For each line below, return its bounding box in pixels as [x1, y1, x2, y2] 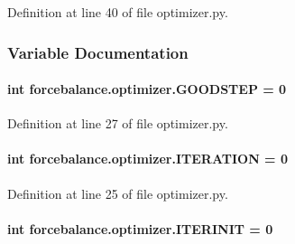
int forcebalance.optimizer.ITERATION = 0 [7, 149, 289, 168]
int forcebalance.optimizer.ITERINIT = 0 [7, 219, 273, 238]
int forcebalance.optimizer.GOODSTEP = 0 [7, 80, 287, 99]
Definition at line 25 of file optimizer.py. [7, 183, 228, 202]
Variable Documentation [7, 41, 189, 63]
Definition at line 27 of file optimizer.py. [7, 114, 228, 133]
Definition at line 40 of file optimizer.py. [7, 3, 228, 21]
